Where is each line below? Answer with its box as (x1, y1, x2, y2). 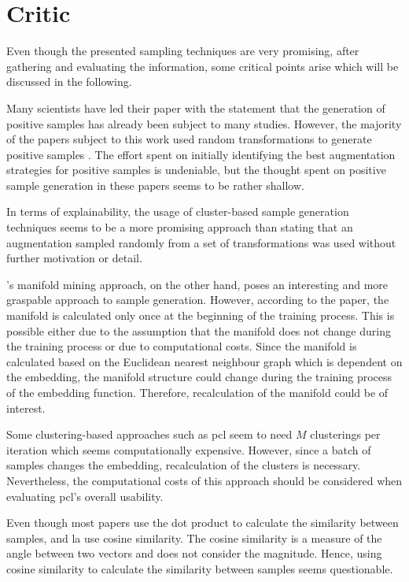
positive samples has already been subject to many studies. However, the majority (6, 115, 402, 132)
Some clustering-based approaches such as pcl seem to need (6, 426, 293, 443)
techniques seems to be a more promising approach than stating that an (6, 219, 353, 235)
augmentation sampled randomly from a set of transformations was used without (6, 234, 396, 250)
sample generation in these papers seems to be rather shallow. (6, 176, 304, 193)
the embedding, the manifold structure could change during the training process (6, 369, 392, 385)
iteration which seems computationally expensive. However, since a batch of (6, 441, 371, 458)
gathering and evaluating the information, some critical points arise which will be (6, 57, 399, 74)
